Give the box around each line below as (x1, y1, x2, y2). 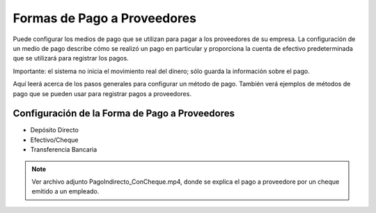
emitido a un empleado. (31, 187, 100, 196)
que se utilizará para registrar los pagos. (13, 54, 129, 63)
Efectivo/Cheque (30, 136, 79, 144)
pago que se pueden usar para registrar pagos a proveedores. (13, 89, 191, 97)
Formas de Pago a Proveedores (13, 10, 196, 26)
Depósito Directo (30, 126, 79, 134)
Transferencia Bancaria (30, 145, 97, 154)
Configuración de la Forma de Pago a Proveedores (13, 108, 235, 120)
